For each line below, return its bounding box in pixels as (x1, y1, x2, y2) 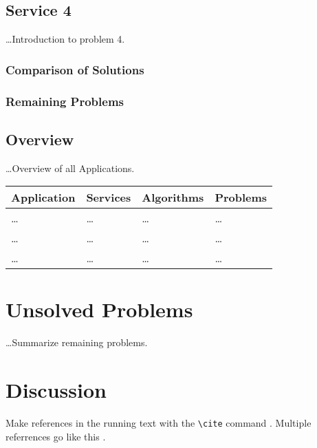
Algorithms (142, 189, 204, 206)
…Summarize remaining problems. (6, 335, 148, 350)
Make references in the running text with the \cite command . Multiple (6, 416, 311, 430)
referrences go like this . (6, 429, 106, 443)
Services (86, 189, 131, 206)
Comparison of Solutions (6, 61, 144, 78)
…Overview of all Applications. (6, 160, 135, 175)
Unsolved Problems (6, 295, 193, 323)
